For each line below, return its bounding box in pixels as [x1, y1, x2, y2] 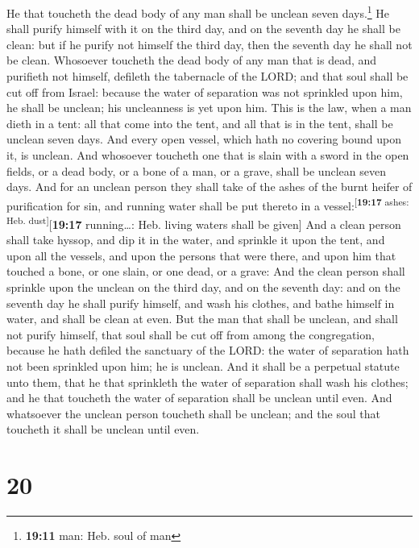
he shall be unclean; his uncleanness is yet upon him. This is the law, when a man [6, 99, 412, 116]
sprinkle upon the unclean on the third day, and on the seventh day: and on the [6, 279, 400, 296]
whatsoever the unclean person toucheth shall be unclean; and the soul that [6, 405, 380, 421]
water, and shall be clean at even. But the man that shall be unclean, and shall [6, 310, 398, 327]
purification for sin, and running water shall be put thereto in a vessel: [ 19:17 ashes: [6, 194, 409, 214]
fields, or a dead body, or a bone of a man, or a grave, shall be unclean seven [6, 162, 386, 179]
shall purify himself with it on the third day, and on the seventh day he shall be [6, 20, 400, 37]
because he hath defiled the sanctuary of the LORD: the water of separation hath [6, 342, 409, 359]
